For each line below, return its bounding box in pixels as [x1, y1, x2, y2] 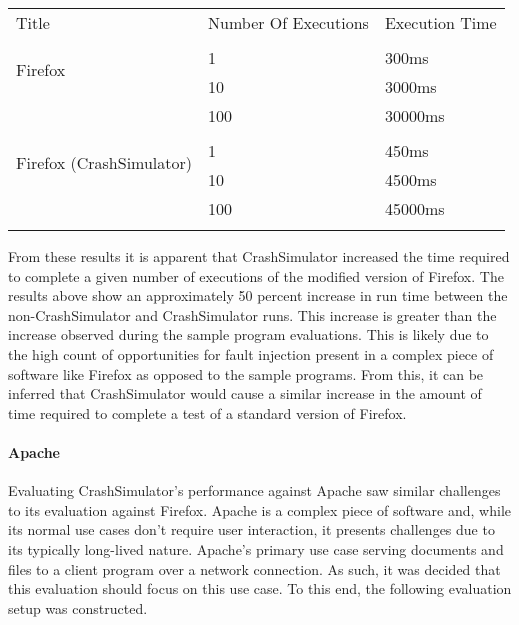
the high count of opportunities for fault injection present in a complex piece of [8, 343, 494, 364]
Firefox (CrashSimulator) [16, 150, 193, 174]
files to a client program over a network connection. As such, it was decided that [8, 558, 501, 579]
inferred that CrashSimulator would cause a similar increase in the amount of [8, 383, 482, 404]
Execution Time [384, 11, 497, 34]
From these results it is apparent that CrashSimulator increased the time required [8, 246, 510, 266]
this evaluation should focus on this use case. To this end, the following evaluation [8, 578, 512, 599]
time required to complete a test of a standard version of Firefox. [8, 402, 407, 423]
